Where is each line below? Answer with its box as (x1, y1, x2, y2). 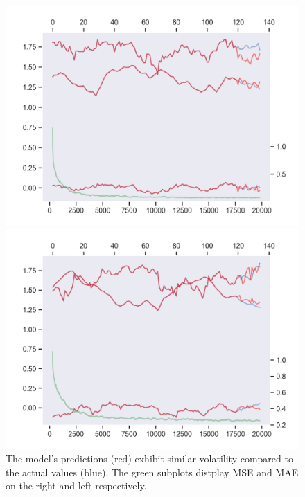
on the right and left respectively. (6, 478, 147, 493)
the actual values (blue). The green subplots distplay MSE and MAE (6, 464, 299, 479)
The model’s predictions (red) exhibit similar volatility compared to (6, 451, 293, 466)
